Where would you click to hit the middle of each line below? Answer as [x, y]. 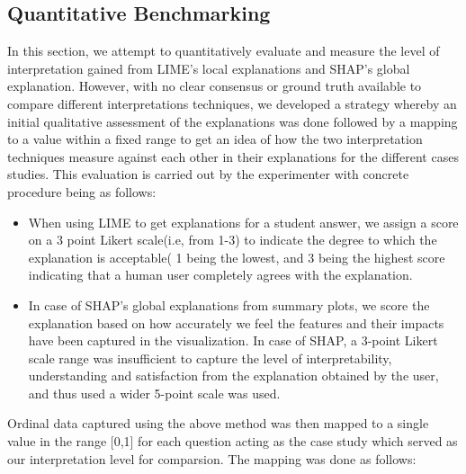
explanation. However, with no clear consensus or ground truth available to [215, 86]
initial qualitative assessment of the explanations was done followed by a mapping [233, 121]
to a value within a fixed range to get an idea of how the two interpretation [215, 139]
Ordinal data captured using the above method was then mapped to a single [218, 423]
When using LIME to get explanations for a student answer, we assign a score [243, 222]
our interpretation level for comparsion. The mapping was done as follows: [212, 458]
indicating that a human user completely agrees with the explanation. [220, 275]
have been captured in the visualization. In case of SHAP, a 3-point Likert [233, 340]
